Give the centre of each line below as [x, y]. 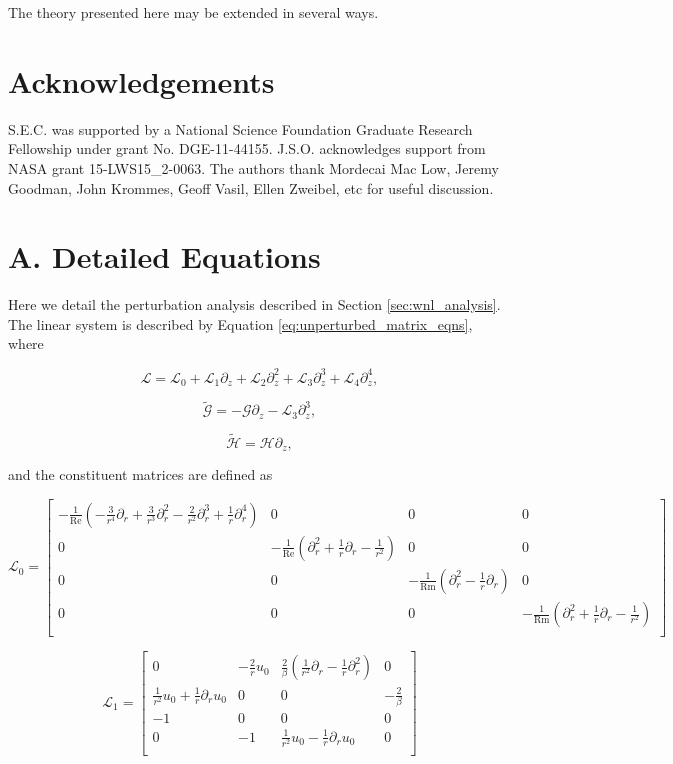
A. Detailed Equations [164, 256]
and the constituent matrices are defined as [140, 474]
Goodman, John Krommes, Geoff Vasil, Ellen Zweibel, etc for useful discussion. [251, 187]
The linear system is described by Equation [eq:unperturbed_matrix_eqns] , [240, 323]
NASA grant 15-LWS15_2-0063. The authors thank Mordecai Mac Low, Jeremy [253, 167]
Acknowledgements [141, 80]
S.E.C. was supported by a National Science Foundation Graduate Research [240, 128]
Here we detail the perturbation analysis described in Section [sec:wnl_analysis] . [254, 304]
